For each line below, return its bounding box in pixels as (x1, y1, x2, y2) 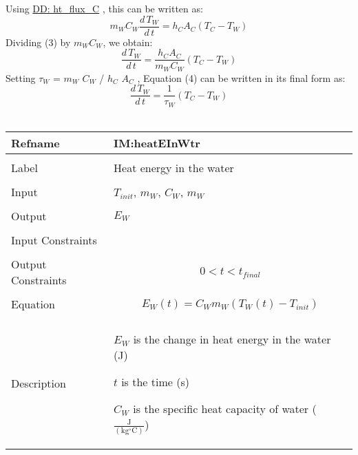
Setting (6, 70, 36, 85)
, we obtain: (103, 34, 153, 49)
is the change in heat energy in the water (133, 331, 331, 348)
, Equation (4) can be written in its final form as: (137, 70, 346, 85)
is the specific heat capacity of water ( (133, 401, 317, 417)
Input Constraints (11, 232, 97, 248)
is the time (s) (121, 374, 189, 390)
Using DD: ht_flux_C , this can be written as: (6, 1, 203, 15)
